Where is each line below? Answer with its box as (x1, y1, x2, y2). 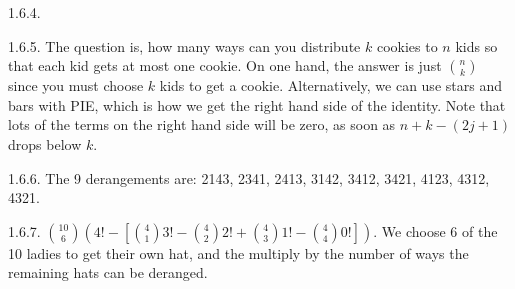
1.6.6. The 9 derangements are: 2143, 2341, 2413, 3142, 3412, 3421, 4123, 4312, (8, 167, 490, 188)
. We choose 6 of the (373, 220, 498, 241)
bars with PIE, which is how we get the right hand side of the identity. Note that (8, 94, 506, 115)
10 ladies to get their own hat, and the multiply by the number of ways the (8, 242, 469, 263)
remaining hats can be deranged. (8, 262, 208, 283)
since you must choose (8, 75, 144, 96)
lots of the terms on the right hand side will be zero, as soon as (8, 114, 396, 135)
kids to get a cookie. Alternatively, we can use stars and (159, 75, 502, 96)
